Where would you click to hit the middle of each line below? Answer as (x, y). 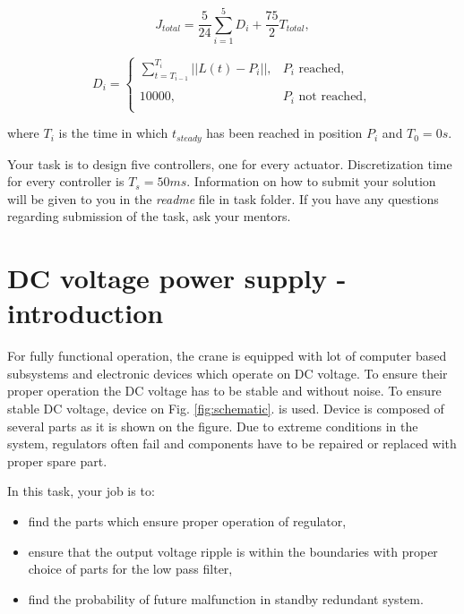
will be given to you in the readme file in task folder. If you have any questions (223, 198)
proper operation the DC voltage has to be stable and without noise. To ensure (224, 391)
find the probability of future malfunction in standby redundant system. (226, 598)
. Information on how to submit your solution (311, 181)
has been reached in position (284, 133)
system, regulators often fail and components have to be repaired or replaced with (232, 443)
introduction (86, 313)
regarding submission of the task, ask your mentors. (149, 216)
